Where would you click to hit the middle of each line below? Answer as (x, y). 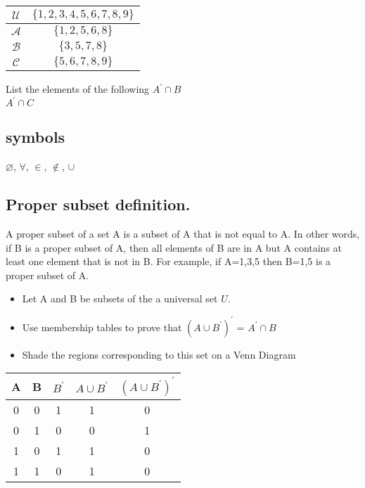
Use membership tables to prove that (102, 327)
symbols (36, 137)
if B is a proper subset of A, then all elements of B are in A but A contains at (174, 247)
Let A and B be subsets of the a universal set (120, 298)
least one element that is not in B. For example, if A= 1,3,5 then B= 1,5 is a (168, 261)
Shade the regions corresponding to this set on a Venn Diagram (159, 354)
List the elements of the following (78, 89)
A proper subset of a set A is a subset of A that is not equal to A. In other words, (183, 234)
